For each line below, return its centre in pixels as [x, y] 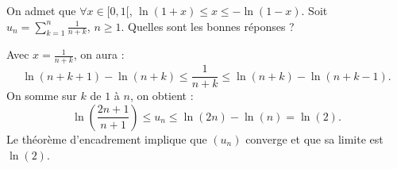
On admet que [41, 10]
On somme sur [42, 96]
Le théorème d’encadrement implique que [107, 138]
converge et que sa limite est [314, 138]
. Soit [314, 10]
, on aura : [99, 54]
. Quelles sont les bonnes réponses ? [208, 26]
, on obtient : [162, 96]
